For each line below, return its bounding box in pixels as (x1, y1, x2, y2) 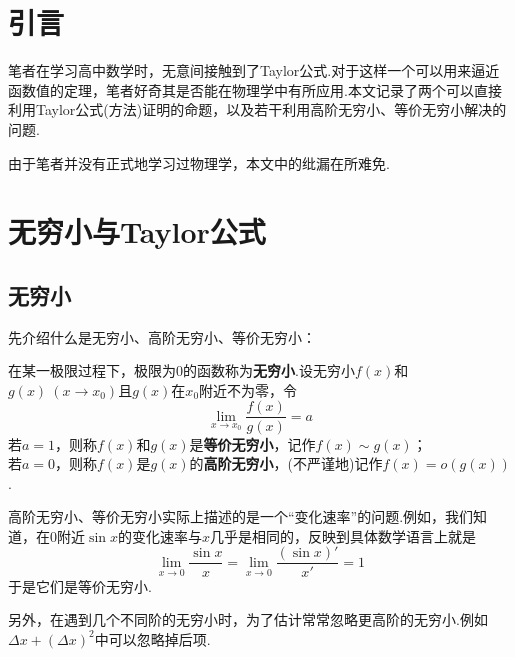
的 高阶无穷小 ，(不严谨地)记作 (189, 453, 383, 474)
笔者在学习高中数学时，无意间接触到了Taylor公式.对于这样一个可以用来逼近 (8, 60, 500, 81)
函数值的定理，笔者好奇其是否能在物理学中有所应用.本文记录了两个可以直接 (8, 79, 502, 100)
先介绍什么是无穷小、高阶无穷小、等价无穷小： (8, 326, 316, 347)
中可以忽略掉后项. (94, 628, 211, 649)
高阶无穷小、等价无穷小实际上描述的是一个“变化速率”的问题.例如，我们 (8, 506, 474, 527)
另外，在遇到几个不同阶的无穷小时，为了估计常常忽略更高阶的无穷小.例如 (8, 609, 488, 630)
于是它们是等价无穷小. (8, 575, 152, 596)
